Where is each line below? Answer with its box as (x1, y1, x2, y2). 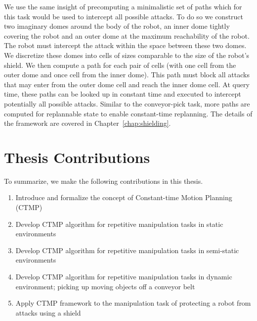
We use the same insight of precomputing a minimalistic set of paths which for (4, 1, 242, 11)
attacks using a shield (15, 307, 81, 318)
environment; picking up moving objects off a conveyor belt (15, 281, 195, 291)
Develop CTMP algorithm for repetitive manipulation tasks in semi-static (15, 245, 239, 255)
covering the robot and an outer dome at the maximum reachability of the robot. (4, 30, 250, 41)
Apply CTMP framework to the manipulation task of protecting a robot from (15, 298, 251, 308)
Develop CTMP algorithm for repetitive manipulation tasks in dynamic (15, 271, 232, 281)
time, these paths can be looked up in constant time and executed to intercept (4, 89, 241, 99)
